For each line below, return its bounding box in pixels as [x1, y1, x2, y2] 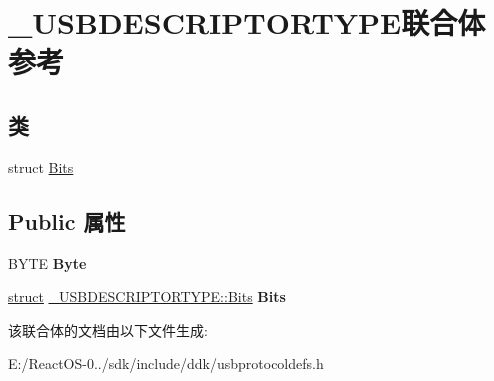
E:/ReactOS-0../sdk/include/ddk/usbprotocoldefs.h [8, 353, 324, 374]
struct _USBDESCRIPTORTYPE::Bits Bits [8, 286, 286, 307]
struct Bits [8, 156, 74, 177]
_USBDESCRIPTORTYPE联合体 [8, 2, 486, 43]
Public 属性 [8, 205, 126, 236]
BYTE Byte [8, 252, 87, 273]
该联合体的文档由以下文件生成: [8, 319, 208, 340]
